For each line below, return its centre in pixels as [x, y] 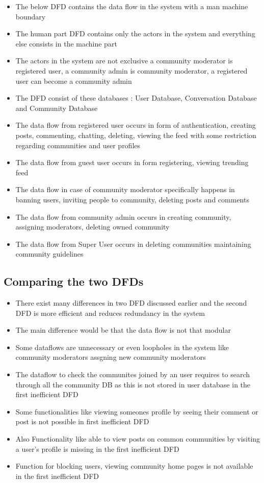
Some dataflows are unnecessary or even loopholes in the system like [122, 347]
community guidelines [49, 254]
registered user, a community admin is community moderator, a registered [131, 70]
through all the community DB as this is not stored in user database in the [133, 384]
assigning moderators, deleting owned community [93, 227]
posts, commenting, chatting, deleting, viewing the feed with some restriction [136, 135]
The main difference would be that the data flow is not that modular [123, 330]
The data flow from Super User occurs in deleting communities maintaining [133, 244]
